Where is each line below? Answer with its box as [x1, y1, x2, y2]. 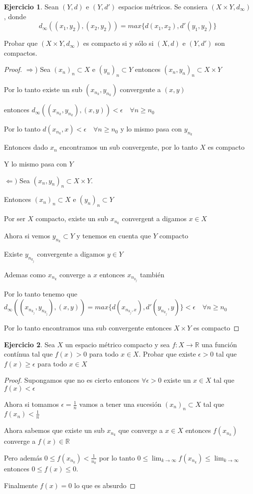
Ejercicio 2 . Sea [4, 339, 55, 349]
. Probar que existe [139, 349, 196, 359]
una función [201, 339, 237, 349]
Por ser [4, 213, 26, 224]
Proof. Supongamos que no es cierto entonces [4, 375, 140, 385]
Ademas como [4, 269, 46, 280]
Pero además [4, 452, 42, 462]
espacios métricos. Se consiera [118, 1, 208, 11]
